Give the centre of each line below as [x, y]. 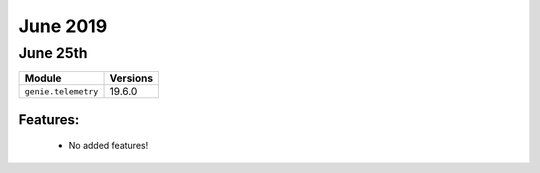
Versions [131, 78]
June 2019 [63, 26]
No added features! [108, 146]
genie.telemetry [61, 91]
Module [43, 78]
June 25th [53, 53]
